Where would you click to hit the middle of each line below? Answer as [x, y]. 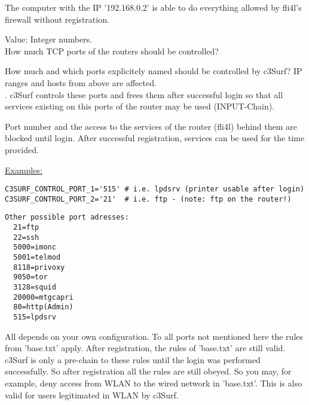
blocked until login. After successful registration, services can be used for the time [155, 138]
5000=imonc [35, 247]
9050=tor [30, 277]
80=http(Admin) [43, 307]
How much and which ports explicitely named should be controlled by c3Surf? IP [154, 71]
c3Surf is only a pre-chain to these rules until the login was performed [133, 359]
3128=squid [35, 287]
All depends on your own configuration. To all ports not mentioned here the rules [154, 336]
